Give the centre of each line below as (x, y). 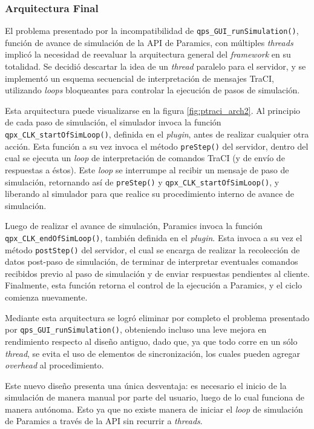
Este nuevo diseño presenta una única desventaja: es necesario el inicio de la (146, 385)
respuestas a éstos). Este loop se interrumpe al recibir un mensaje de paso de (147, 169)
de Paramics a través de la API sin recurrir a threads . (104, 421)
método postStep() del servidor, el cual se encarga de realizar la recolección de (152, 249)
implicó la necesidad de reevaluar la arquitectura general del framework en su (148, 54)
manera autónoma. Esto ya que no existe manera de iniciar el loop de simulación (154, 409)
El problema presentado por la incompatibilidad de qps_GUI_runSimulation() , (152, 31)
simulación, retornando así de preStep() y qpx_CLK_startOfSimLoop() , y (142, 181)
